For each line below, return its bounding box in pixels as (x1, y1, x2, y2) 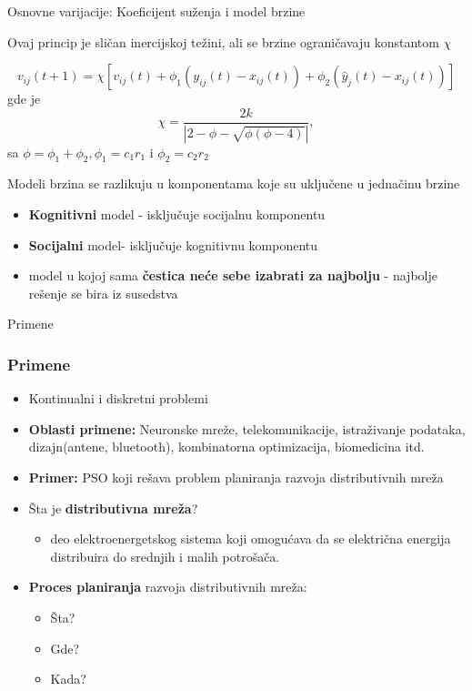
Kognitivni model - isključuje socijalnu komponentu (28, 205, 326, 224)
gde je (7, 89, 41, 108)
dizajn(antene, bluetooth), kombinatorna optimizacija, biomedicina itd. (28, 437, 425, 456)
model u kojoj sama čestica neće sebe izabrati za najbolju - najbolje (28, 266, 437, 285)
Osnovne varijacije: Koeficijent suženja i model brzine (7, 2, 306, 20)
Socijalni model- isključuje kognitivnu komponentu (28, 235, 318, 254)
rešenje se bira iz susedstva (28, 283, 178, 302)
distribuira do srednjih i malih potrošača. (50, 546, 280, 565)
